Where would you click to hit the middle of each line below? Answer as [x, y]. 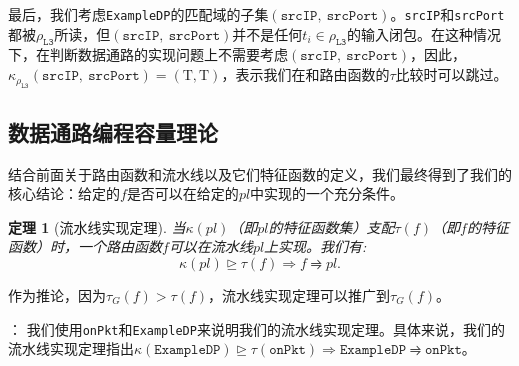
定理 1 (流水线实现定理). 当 [97, 226]
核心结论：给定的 [64, 193]
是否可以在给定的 [182, 193]
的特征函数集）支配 [331, 226]
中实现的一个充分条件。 [327, 193]
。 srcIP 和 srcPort [447, 14]
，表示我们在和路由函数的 [305, 74]
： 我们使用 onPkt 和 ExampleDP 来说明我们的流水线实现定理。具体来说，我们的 [256, 328]
